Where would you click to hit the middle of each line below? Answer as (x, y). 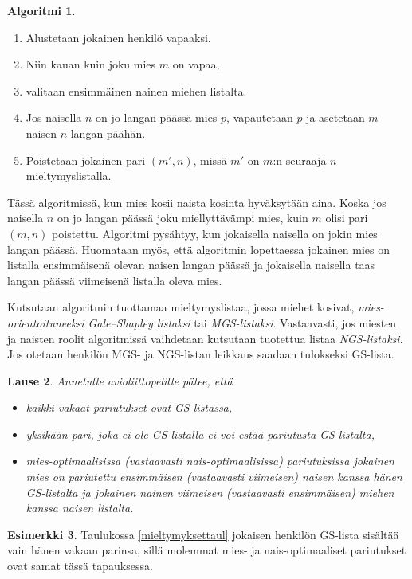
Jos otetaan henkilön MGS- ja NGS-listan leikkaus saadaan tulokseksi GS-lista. (201, 354)
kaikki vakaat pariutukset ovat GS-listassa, (129, 407)
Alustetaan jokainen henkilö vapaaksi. (118, 37)
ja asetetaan (335, 117)
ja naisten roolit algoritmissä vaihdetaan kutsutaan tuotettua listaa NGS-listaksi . (205, 338)
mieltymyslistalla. (69, 176)
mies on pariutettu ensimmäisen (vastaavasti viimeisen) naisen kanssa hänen (214, 477)
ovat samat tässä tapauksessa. (80, 566)
